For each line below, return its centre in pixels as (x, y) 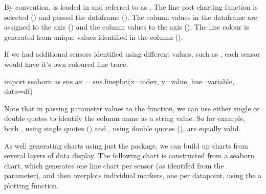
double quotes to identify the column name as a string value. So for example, (125, 118)
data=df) (19, 91)
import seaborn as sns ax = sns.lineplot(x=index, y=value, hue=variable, (119, 81)
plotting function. (31, 185)
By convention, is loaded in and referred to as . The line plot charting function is (131, 7)
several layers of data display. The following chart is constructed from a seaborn (129, 155)
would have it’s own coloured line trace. (66, 64)
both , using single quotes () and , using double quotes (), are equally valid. (123, 128)
